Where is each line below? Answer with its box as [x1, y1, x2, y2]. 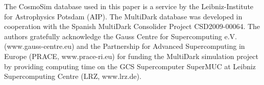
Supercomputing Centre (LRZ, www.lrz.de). [4, 71, 141, 81]
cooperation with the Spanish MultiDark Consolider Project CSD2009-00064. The [4, 21, 260, 32]
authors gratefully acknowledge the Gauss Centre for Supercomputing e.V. [4, 31, 237, 41]
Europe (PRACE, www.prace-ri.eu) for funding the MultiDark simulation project [4, 50, 258, 61]
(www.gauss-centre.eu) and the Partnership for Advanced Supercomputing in [4, 41, 245, 51]
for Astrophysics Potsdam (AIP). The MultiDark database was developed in [4, 11, 243, 21]
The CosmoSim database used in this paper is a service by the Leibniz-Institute [4, 1, 254, 11]
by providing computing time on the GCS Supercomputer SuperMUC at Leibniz [4, 61, 256, 71]
